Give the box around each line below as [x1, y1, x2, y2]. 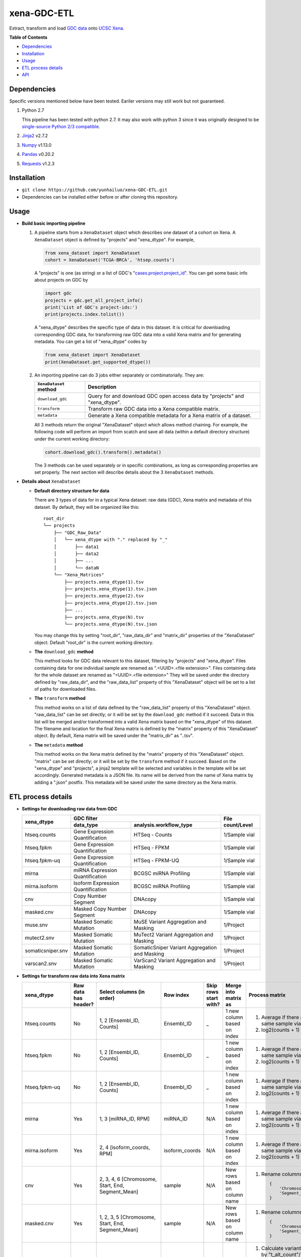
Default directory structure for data [34, 488, 110, 494]
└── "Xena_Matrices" [53, 572, 104, 578]
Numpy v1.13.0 [22, 142, 52, 148]
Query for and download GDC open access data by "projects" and [88, 392, 244, 399]
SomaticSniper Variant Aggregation [133, 944, 217, 951]
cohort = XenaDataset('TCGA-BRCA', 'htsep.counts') [45, 257, 175, 262]
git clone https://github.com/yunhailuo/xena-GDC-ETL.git [22, 187, 168, 193]
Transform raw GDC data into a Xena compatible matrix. [88, 405, 220, 412]
